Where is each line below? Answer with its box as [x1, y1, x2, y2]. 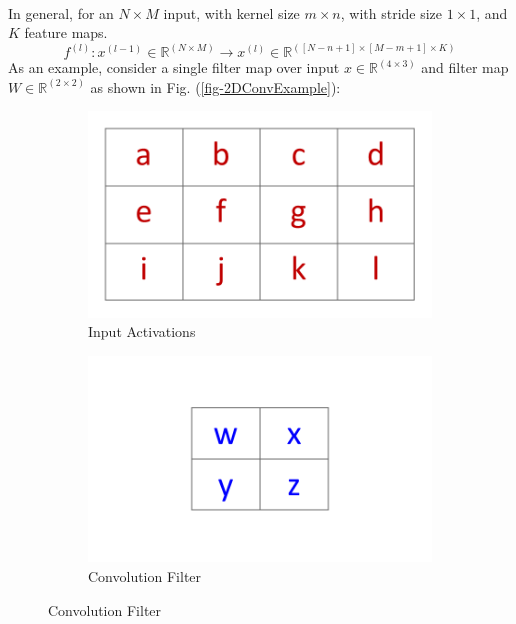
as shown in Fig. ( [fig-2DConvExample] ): [90, 76, 341, 97]
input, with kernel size [163, 2, 300, 23]
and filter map [421, 57, 509, 78]
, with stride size [340, 2, 443, 23]
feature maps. [24, 22, 108, 43]
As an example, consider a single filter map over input [8, 57, 340, 78]
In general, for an [8, 2, 114, 23]
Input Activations [88, 321, 196, 342]
